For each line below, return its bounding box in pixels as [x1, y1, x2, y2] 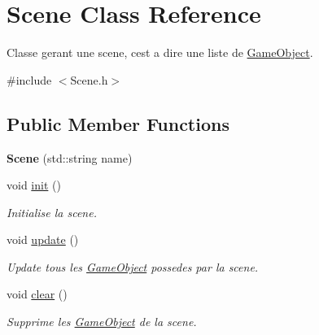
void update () [7, 231, 79, 248]
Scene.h [70, 71, 108, 88]
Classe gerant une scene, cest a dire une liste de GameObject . [7, 44, 313, 61]
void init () [7, 176, 61, 194]
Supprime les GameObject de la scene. [7, 313, 197, 330]
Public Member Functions [7, 111, 229, 136]
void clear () [7, 285, 68, 302]
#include [7, 71, 52, 88]
